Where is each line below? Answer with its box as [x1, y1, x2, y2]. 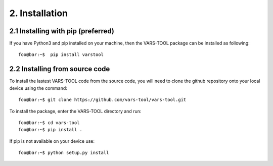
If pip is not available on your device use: [9, 138, 95, 144]
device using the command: [9, 85, 68, 91]
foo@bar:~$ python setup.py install [18, 150, 109, 156]
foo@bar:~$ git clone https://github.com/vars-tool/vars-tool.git [18, 97, 187, 103]
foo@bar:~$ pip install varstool [18, 52, 104, 58]
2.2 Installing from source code [9, 65, 110, 73]
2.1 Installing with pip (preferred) [9, 27, 115, 35]
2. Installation [9, 8, 68, 19]
